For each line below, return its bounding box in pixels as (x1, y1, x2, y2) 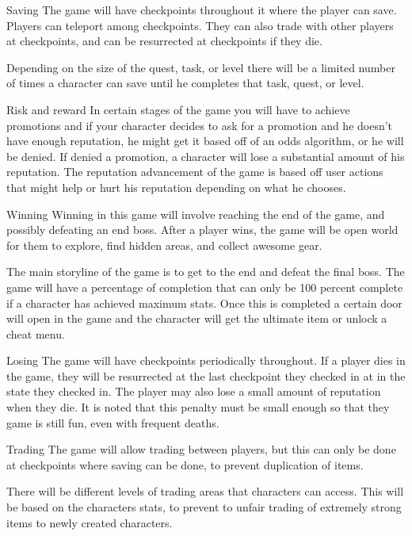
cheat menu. (6, 325, 65, 342)
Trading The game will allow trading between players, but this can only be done (6, 441, 396, 458)
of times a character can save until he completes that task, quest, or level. (6, 75, 364, 91)
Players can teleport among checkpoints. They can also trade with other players (6, 17, 394, 33)
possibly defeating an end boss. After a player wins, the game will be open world (6, 221, 399, 238)
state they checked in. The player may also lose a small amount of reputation (6, 383, 381, 400)
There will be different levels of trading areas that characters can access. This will (6, 483, 404, 500)
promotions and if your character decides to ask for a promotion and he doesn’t (6, 117, 393, 133)
